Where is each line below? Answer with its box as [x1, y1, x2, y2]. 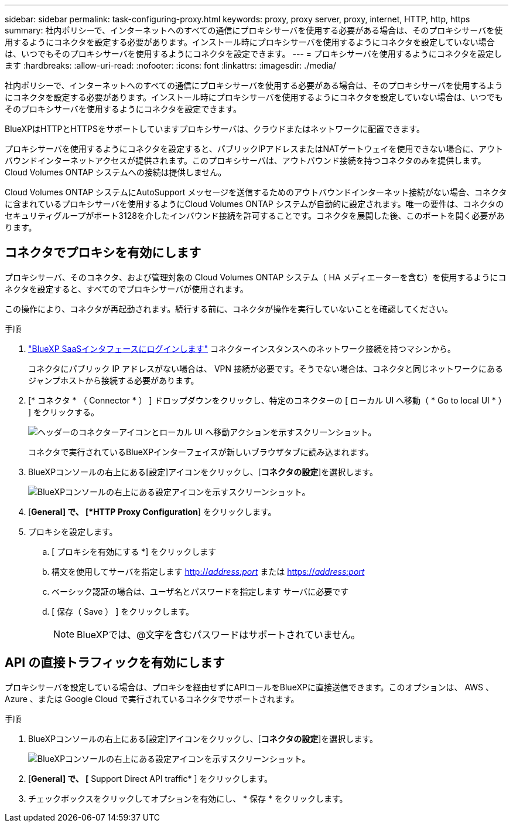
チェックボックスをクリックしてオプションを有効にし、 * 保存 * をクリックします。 [28, 793, 348, 804]
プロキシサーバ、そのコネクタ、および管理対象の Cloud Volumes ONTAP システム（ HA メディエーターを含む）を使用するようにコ [5, 272, 507, 282]
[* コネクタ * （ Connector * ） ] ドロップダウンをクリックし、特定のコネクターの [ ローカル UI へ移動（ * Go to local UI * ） [28, 395, 507, 405]
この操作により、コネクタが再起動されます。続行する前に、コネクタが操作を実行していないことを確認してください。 [5, 303, 453, 314]
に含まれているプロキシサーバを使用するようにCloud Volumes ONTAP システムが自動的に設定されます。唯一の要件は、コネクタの [5, 199, 504, 209]
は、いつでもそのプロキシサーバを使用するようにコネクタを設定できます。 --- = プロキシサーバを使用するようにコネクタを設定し [5, 49, 502, 59]
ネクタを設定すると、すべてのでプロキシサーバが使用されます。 [5, 283, 248, 294]
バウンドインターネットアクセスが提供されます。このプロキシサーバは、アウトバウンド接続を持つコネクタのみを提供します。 [5, 155, 486, 165]
